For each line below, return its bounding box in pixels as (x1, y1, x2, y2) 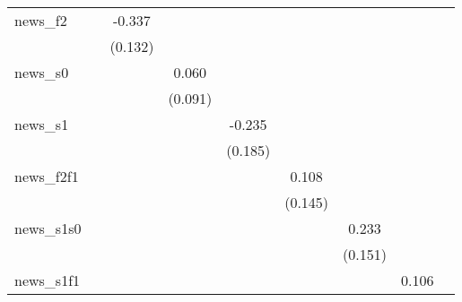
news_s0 (14, 62, 69, 82)
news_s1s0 (14, 218, 82, 238)
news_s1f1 (14, 270, 81, 290)
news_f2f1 (14, 166, 79, 186)
